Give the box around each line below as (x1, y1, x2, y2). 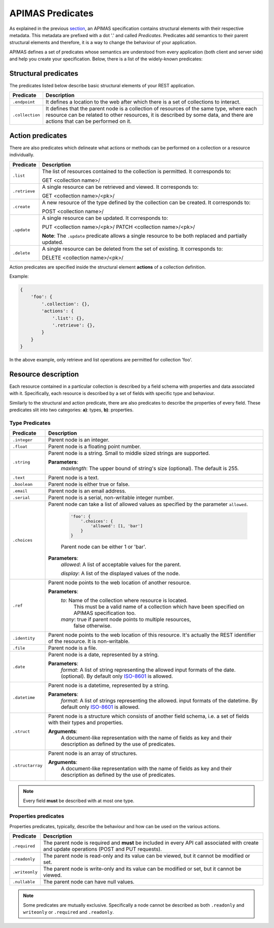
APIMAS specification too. (74, 610, 136, 617)
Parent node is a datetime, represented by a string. (48, 682, 169, 689)
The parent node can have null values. (43, 878, 134, 885)
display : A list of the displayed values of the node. (61, 570, 180, 577)
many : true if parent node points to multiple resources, (61, 616, 191, 623)
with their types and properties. (48, 719, 124, 726)
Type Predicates (9, 419, 51, 426)
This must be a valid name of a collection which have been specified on (74, 603, 245, 610)
